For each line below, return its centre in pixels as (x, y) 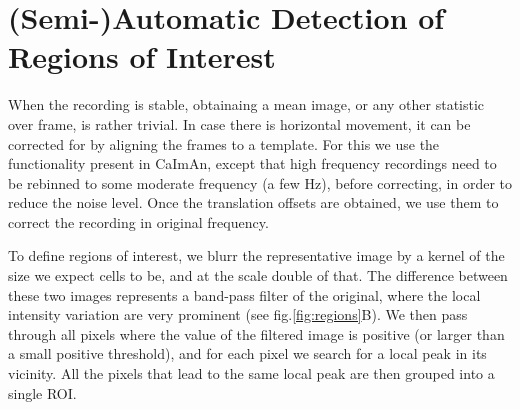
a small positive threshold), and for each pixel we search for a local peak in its (247, 353)
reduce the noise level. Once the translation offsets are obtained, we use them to (253, 202)
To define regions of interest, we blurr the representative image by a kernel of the (256, 255)
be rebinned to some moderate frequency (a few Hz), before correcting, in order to (260, 182)
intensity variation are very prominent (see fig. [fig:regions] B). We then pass (238, 314)
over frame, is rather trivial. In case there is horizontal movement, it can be (239, 123)
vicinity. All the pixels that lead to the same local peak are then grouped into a (251, 373)
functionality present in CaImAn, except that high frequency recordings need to (252, 163)
